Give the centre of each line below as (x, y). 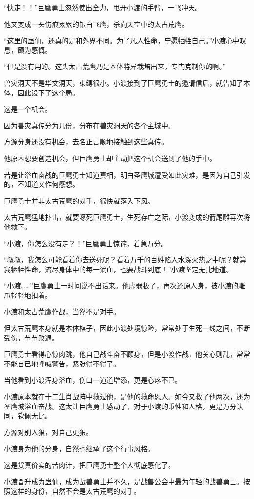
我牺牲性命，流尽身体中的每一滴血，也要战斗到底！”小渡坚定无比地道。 (118, 269)
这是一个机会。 (28, 109)
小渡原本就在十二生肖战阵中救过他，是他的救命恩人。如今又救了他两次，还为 (127, 397)
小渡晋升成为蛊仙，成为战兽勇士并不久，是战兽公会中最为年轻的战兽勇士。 (124, 481)
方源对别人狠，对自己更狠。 (48, 432)
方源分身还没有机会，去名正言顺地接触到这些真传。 (86, 142)
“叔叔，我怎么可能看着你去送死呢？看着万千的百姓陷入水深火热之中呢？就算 (125, 260)
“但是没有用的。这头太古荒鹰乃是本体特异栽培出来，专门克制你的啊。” (115, 66)
